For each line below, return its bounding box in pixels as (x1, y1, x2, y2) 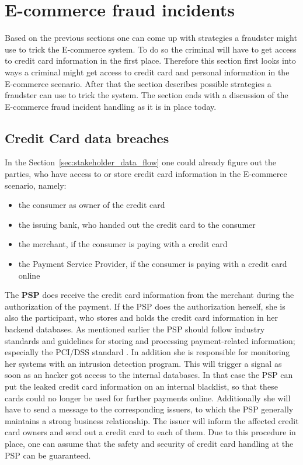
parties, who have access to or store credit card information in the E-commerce (5, 168, 287, 180)
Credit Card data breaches (5, 129, 169, 147)
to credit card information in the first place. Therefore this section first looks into (5, 54, 296, 67)
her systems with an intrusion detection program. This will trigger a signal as (5, 357, 282, 369)
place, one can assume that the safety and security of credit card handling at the (5, 437, 294, 449)
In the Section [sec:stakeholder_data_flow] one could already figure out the (5, 156, 277, 168)
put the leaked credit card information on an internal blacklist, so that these (5, 380, 278, 392)
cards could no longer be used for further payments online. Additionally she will (5, 391, 291, 404)
